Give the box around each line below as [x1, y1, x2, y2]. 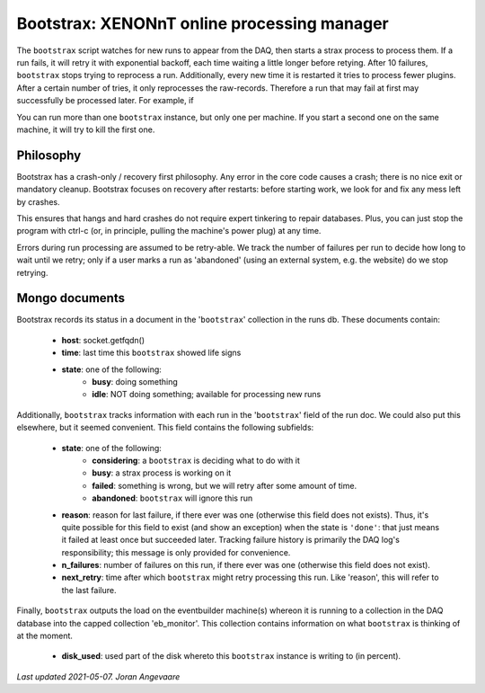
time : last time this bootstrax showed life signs [61, 347, 242, 359]
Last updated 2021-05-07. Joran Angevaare [16, 671, 181, 682]
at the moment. [16, 630, 74, 642]
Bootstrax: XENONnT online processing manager [16, 13, 390, 33]
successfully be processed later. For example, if [16, 95, 194, 106]
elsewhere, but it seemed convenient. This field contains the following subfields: [16, 422, 314, 433]
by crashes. [16, 196, 60, 207]
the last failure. [61, 584, 117, 595]
